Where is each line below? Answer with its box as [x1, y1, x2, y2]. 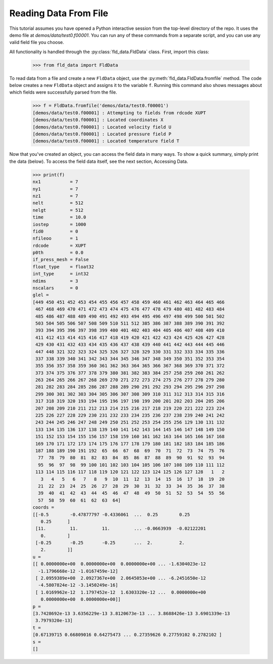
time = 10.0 [32, 214, 86, 220]
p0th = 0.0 [32, 250, 83, 255]
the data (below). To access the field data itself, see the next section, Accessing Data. [9, 158, 188, 164]
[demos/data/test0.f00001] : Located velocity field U [32, 124, 171, 130]
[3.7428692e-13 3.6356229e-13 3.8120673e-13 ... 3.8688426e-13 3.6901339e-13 [32, 610, 230, 616]
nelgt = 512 [32, 207, 83, 213]
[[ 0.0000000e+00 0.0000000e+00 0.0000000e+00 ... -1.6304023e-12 [32, 561, 206, 567]
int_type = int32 [32, 271, 89, 277]
